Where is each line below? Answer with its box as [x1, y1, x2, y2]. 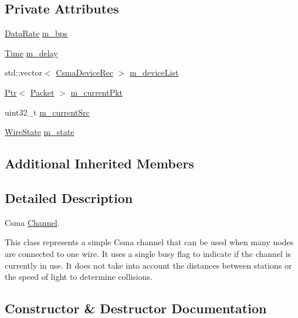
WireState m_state [5, 126, 74, 138]
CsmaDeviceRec [56, 66, 113, 79]
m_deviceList [129, 66, 179, 79]
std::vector [5, 66, 42, 79]
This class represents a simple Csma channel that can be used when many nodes [5, 236, 294, 248]
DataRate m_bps [5, 27, 68, 39]
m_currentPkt [70, 86, 123, 98]
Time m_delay [5, 46, 58, 59]
